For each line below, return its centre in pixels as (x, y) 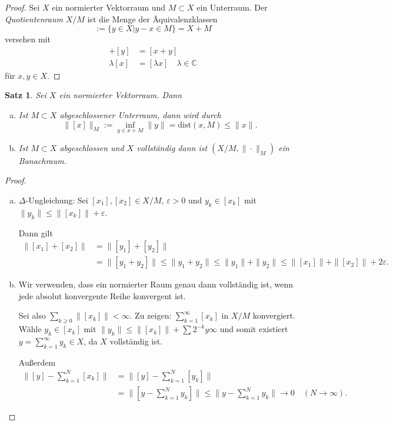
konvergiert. (274, 315)
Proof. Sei (22, 7)
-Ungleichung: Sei (57, 200)
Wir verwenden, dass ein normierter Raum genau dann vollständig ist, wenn (156, 284)
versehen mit (28, 39)
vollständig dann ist (172, 147)
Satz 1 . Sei (26, 95)
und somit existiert (254, 329)
